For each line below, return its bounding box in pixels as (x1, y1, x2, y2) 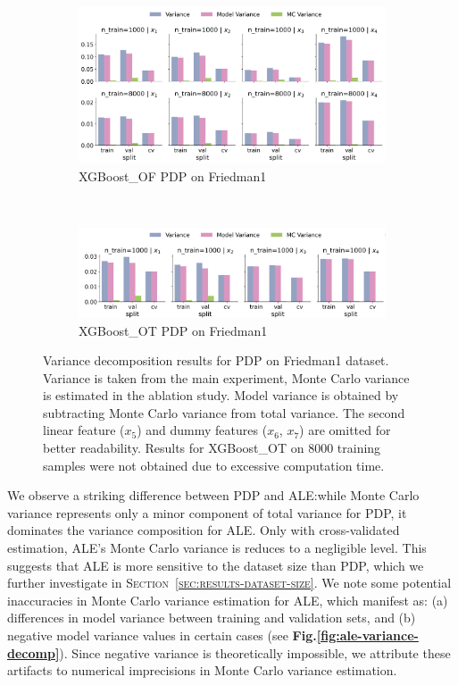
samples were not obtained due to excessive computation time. (43, 455, 385, 474)
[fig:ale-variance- (316, 626, 419, 644)
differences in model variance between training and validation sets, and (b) (7, 608, 416, 627)
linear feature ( (43, 421, 125, 439)
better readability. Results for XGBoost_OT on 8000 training (43, 439, 381, 457)
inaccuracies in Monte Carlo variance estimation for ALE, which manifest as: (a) (7, 590, 448, 609)
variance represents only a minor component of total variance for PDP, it (7, 503, 407, 522)
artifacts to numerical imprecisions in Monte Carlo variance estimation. (7, 661, 397, 680)
